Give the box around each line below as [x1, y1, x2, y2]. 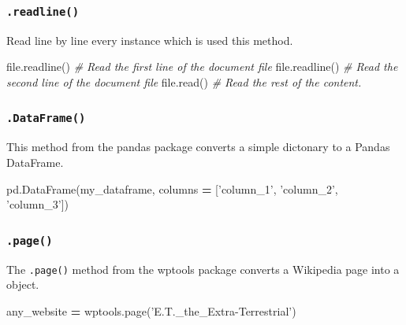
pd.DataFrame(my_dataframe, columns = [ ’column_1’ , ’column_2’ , [6, 180, 338, 197]
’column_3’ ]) [6, 196, 69, 212]
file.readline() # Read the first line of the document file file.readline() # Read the [6, 58, 398, 75]
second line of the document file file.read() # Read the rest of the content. [6, 73, 362, 90]
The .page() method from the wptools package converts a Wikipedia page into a [6, 260, 400, 277]
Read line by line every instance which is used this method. [6, 31, 293, 48]
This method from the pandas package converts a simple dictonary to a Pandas [6, 138, 390, 155]
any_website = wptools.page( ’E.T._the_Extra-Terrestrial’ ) [6, 302, 296, 319]
